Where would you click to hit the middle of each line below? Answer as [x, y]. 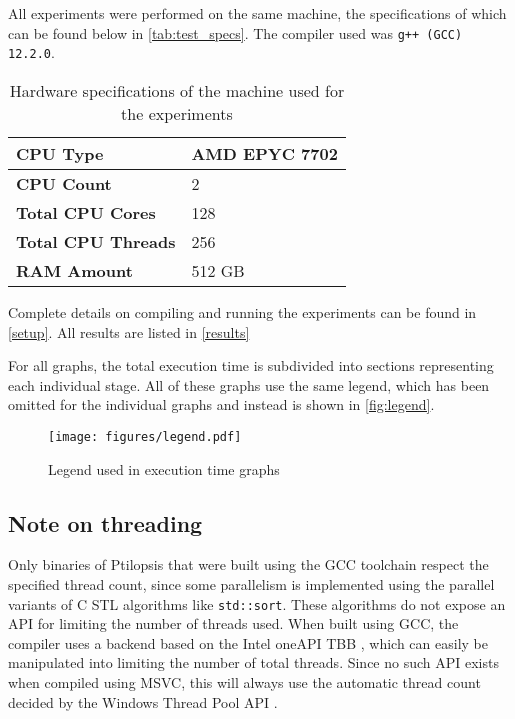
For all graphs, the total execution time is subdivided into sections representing [251, 365]
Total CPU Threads [96, 241]
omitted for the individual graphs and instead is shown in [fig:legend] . [221, 404]
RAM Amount [74, 270]
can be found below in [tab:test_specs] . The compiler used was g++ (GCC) [235, 32]
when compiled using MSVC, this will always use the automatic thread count [244, 681]
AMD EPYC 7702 [264, 153]
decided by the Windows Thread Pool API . [143, 701]
